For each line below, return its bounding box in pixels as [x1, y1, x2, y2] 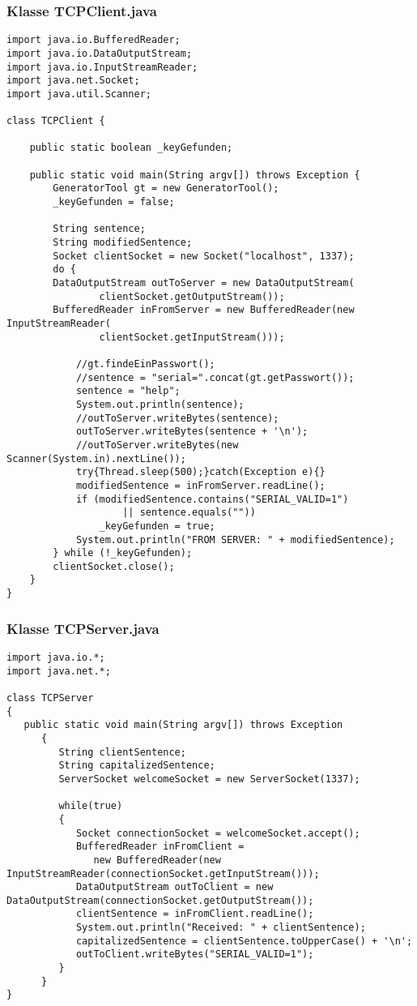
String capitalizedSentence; [58, 760, 215, 772]
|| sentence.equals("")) [122, 507, 256, 519]
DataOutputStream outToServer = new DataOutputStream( [53, 277, 355, 289]
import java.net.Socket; [6, 75, 140, 87]
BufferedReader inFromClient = [75, 841, 245, 853]
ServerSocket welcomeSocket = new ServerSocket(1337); [58, 773, 360, 785]
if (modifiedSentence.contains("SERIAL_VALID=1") [75, 493, 349, 505]
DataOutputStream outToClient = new [75, 881, 274, 893]
